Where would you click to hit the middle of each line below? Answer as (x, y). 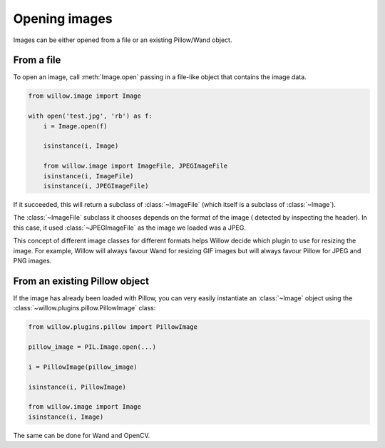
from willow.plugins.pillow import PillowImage (113, 327)
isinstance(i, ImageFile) (88, 176)
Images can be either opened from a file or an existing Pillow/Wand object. (123, 40)
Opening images (63, 19)
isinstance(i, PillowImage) (77, 387)
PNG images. (32, 260)
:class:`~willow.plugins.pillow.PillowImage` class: (84, 308)
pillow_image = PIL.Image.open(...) (92, 347)
